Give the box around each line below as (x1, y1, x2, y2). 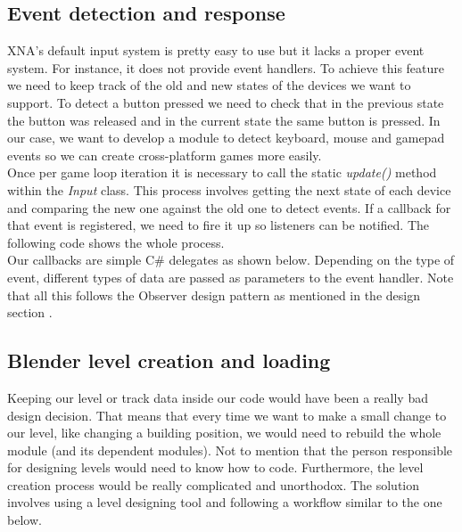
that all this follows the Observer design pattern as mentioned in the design (7, 285, 420, 304)
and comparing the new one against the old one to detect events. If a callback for (7, 198, 451, 217)
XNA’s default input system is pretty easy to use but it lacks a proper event (7, 41, 425, 60)
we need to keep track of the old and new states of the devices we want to (7, 76, 411, 94)
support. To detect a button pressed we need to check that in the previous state (7, 93, 444, 111)
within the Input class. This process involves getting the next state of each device (7, 180, 451, 199)
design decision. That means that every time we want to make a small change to (7, 405, 447, 424)
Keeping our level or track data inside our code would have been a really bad (7, 388, 428, 406)
